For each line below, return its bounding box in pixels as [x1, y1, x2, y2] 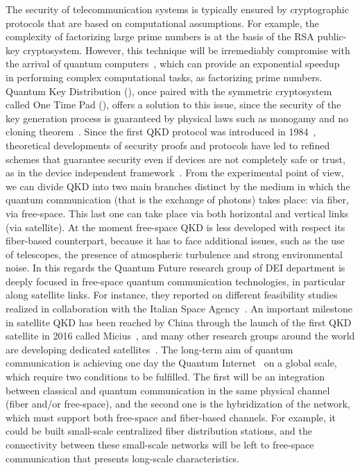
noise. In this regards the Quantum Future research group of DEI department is [6, 260, 345, 275]
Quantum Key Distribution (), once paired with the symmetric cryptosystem [6, 83, 332, 98]
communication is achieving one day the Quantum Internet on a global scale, [6, 355, 337, 370]
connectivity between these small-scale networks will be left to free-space [6, 437, 314, 451]
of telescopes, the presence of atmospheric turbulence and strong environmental [6, 246, 343, 261]
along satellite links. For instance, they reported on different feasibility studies [6, 287, 338, 302]
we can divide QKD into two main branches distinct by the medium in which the [6, 178, 350, 193]
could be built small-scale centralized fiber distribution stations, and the [6, 423, 312, 438]
